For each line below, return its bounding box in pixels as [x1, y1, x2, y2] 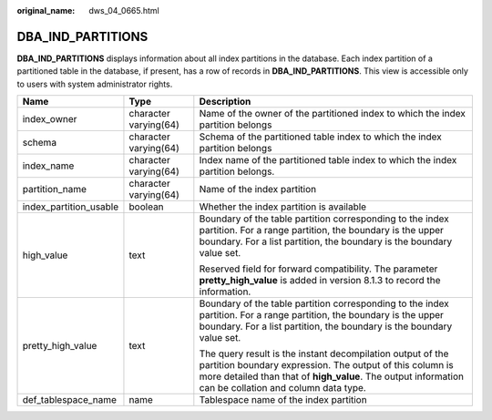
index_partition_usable [22, 200, 119, 213]
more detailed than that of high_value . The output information [199, 370, 465, 383]
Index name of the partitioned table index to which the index [199, 154, 457, 167]
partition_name [22, 183, 87, 196]
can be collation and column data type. [199, 382, 366, 394]
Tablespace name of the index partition [199, 394, 368, 406]
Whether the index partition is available [199, 200, 367, 213]
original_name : [16, 5, 76, 15]
